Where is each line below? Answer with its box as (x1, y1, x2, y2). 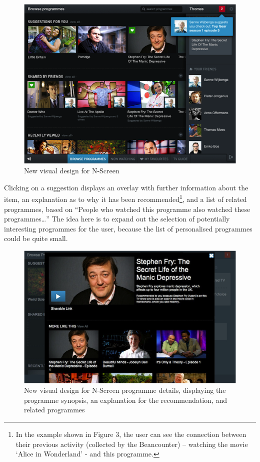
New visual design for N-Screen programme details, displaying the (24, 385, 226, 395)
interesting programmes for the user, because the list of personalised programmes (4, 223, 252, 234)
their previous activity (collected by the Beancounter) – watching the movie (15, 438, 248, 449)
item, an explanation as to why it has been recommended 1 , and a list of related (4, 192, 247, 204)
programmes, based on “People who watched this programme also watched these (4, 203, 250, 214)
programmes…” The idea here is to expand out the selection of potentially (4, 213, 230, 224)
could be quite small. (4, 233, 68, 244)
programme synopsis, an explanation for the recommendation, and (24, 394, 227, 405)
